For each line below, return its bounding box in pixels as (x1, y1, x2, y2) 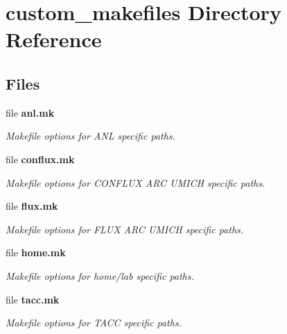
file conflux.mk (6, 151, 75, 166)
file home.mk (6, 245, 66, 260)
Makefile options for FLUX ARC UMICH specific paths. (6, 222, 244, 236)
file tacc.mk (6, 292, 60, 306)
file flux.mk (6, 199, 58, 213)
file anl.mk (6, 105, 55, 119)
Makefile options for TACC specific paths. (6, 315, 182, 330)
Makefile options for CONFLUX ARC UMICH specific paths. (6, 175, 266, 190)
